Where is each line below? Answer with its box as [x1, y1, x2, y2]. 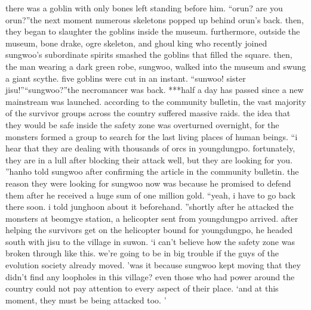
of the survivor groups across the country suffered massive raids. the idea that [5, 107, 291, 119]
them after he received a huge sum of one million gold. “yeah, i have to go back [5, 188, 295, 201]
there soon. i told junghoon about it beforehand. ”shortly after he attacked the [5, 200, 294, 213]
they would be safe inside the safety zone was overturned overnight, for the [5, 118, 279, 131]
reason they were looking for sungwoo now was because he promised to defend [5, 176, 291, 189]
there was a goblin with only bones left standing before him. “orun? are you [5, 2, 283, 14]
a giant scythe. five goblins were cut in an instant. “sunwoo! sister [5, 72, 246, 84]
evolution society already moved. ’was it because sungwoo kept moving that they [5, 259, 301, 271]
